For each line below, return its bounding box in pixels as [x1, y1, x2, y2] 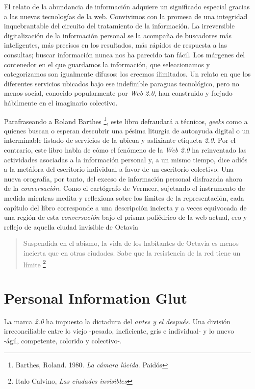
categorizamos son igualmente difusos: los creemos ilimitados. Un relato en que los [4, 69, 251, 79]
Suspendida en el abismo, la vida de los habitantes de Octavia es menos [23, 238, 239, 248]
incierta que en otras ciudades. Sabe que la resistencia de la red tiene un [23, 247, 241, 258]
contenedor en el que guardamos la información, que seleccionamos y [4, 59, 210, 69]
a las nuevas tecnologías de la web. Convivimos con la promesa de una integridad [4, 11, 248, 21]
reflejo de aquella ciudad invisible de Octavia [4, 221, 138, 232]
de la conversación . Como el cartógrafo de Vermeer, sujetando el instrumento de [4, 183, 245, 193]
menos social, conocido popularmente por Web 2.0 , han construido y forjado [4, 88, 232, 98]
